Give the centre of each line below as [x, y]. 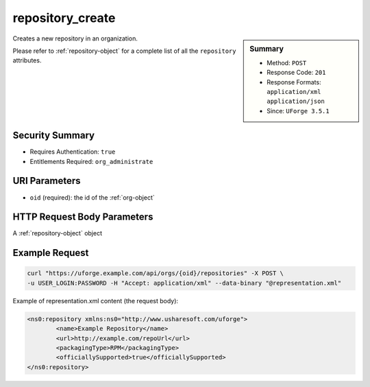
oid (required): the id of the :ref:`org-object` [92, 197]
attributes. [27, 60]
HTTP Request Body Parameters [83, 217]
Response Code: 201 [296, 73]
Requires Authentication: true [73, 152]
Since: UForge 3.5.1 [298, 110]
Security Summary [54, 136]
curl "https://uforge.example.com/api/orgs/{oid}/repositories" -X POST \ [156, 273]
